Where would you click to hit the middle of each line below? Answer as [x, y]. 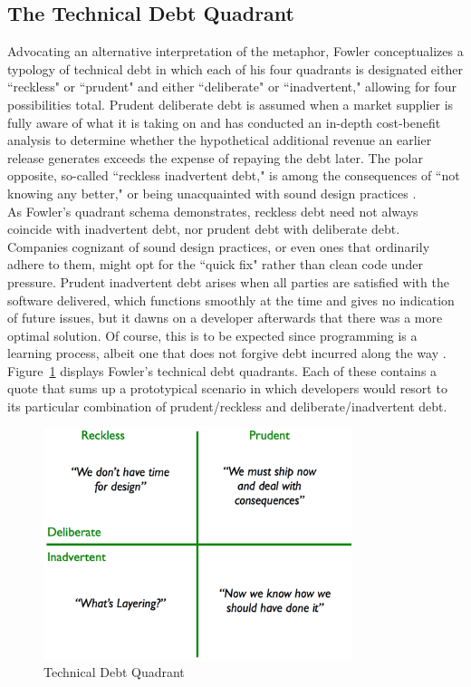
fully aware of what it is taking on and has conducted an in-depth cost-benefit [224, 122]
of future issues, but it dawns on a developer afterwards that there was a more [225, 318]
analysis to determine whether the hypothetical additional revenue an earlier [220, 140]
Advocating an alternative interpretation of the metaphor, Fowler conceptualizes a [235, 51]
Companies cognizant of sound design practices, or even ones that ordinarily [219, 246]
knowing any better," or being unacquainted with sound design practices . [212, 193]
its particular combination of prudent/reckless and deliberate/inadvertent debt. [227, 406]
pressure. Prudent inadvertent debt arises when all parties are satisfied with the [228, 281]
